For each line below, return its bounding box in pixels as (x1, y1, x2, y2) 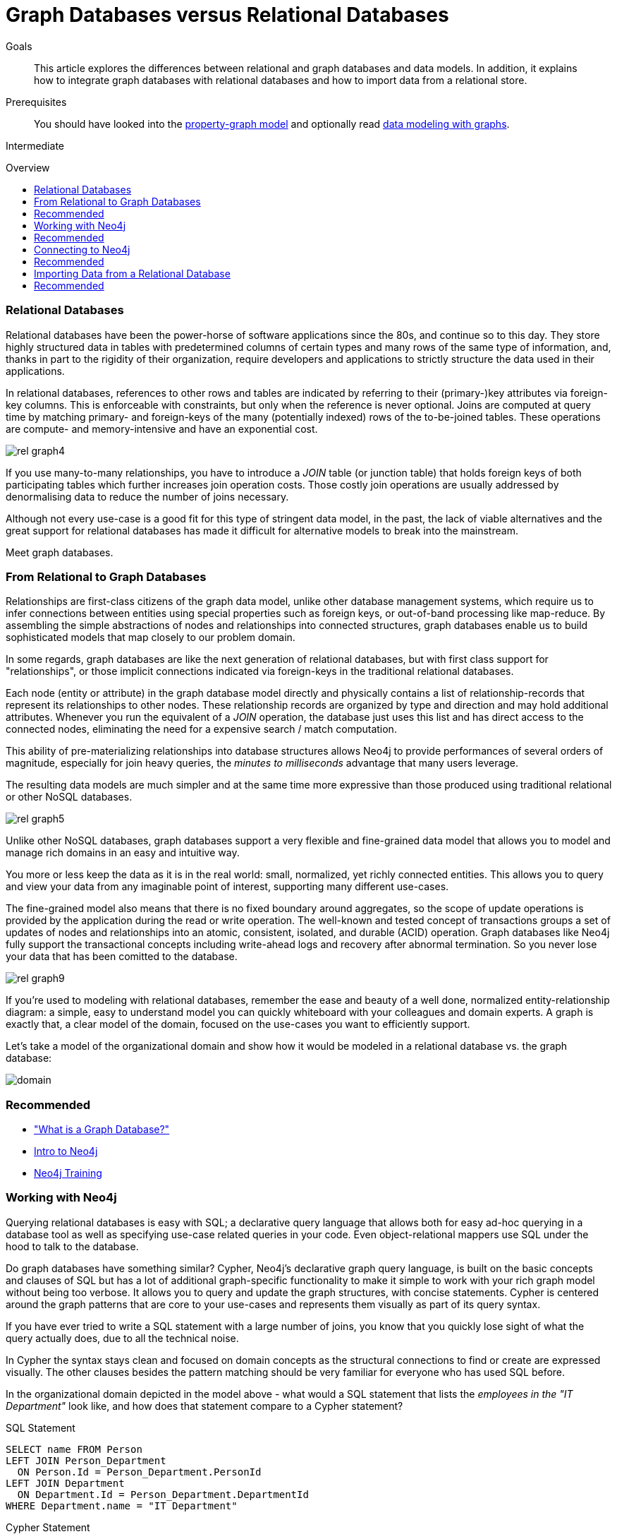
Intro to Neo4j (34, 1145, 98, 1157)
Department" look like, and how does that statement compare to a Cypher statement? (6, 1399, 403, 1412)
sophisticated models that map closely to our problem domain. (6, 631, 295, 644)
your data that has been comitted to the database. (6, 950, 238, 963)
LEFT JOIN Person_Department (6, 1454, 166, 1466)
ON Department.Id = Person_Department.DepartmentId (17, 1488, 309, 1500)
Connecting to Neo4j (34, 243, 130, 256)
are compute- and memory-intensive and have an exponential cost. (6, 422, 318, 435)
